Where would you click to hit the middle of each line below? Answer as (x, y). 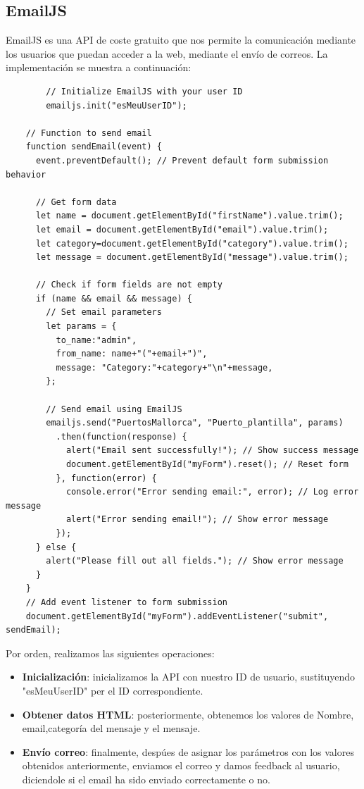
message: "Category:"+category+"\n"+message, (164, 367)
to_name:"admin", (96, 340)
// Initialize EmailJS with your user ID (144, 91)
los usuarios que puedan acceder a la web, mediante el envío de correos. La (167, 53)
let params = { (81, 327)
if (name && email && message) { (114, 298)
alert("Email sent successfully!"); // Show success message (212, 451)
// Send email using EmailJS (114, 409)
